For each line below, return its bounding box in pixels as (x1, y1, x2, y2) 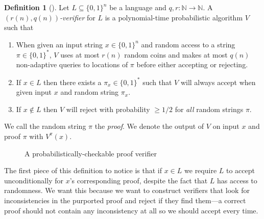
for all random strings (175, 103, 244, 114)
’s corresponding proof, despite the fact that (69, 175, 208, 185)
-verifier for (60, 12, 95, 22)
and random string (60, 87, 119, 97)
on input (212, 121, 239, 131)
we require (184, 165, 217, 176)
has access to (217, 175, 257, 185)
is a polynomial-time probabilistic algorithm (105, 12, 243, 22)
